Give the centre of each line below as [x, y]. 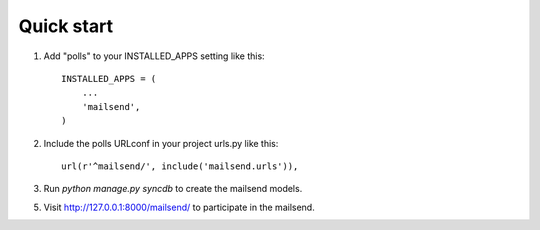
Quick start [66, 26]
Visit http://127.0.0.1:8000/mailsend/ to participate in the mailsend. [179, 207]
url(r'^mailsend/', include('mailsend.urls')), [180, 166]
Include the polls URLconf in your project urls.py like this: [161, 143]
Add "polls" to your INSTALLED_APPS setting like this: [154, 56]
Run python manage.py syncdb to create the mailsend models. [173, 189]
